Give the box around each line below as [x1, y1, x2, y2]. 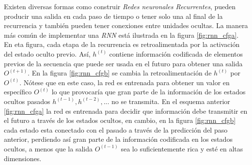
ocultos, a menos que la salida [4, 143, 93, 153]
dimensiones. [4, 153, 42, 163]
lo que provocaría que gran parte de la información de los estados [51, 87, 246, 97]
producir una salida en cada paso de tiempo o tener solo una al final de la [4, 11, 223, 21]
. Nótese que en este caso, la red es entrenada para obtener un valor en [19, 77, 230, 87]
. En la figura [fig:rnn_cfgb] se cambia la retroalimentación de [28, 68, 212, 78]
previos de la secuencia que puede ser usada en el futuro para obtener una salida [4, 58, 243, 68]
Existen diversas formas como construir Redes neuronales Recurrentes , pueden [4, 1, 236, 11]
